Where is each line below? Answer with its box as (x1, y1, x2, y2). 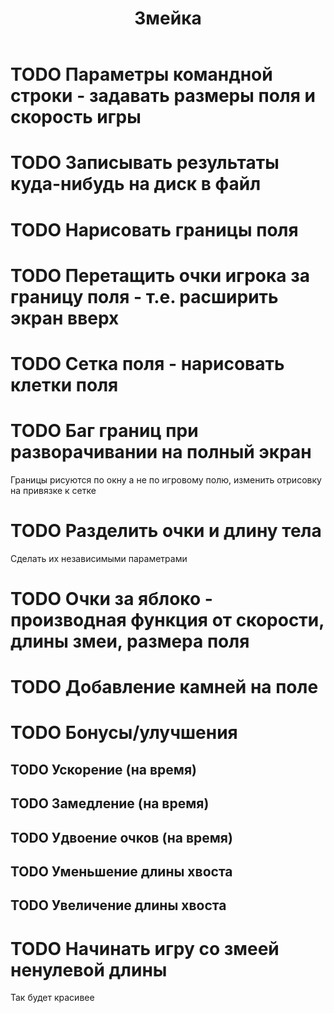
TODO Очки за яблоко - (10, 588, 213, 610)
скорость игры (10, 106, 142, 129)
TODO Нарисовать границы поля (10, 218, 299, 241)
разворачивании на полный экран (10, 441, 312, 464)
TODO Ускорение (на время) (10, 761, 197, 778)
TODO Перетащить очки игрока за (10, 264, 310, 287)
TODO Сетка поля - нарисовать (10, 352, 285, 375)
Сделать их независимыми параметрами (10, 552, 188, 564)
